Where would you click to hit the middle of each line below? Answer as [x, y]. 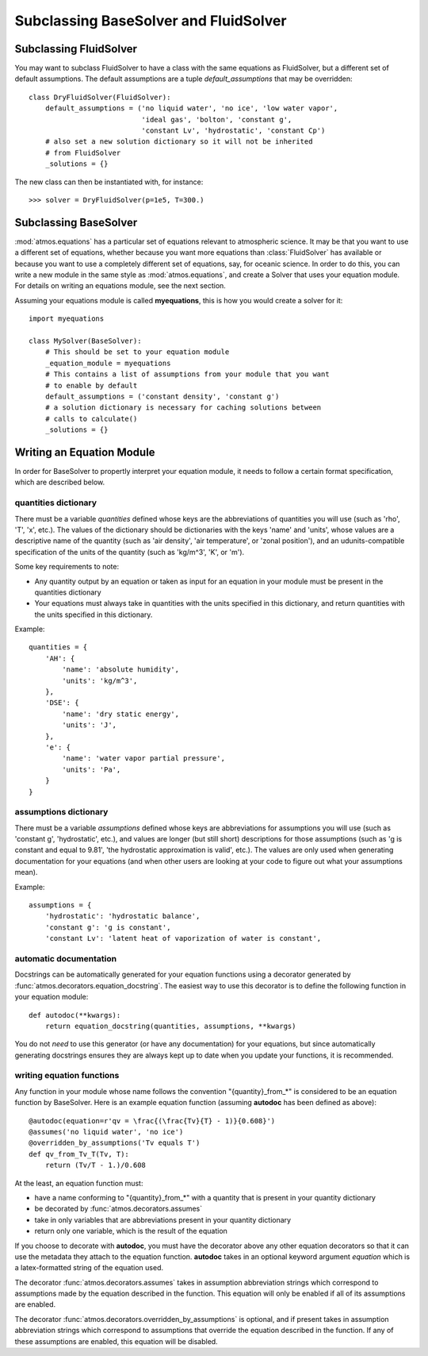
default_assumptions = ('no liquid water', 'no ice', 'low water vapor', [191, 108]
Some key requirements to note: [67, 567]
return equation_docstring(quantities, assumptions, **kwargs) [170, 1026]
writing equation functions [67, 1076]
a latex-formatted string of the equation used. [89, 1268]
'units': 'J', [90, 725]
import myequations [67, 319]
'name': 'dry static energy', [121, 714]
